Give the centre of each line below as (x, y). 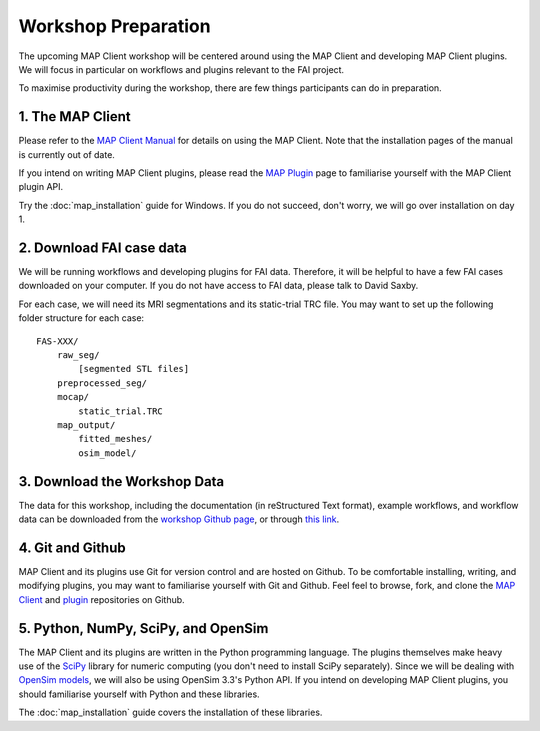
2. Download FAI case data (102, 248)
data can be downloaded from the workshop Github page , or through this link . (179, 519)
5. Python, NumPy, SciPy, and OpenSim (143, 628)
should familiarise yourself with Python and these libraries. (139, 694)
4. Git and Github (72, 547)
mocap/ (73, 397)
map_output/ (86, 425)
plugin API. (41, 187)
